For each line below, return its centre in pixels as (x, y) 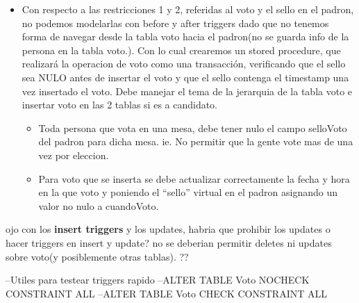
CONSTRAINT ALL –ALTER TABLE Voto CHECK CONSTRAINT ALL (166, 293)
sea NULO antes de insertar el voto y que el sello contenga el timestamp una (185, 77)
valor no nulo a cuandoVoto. (99, 205)
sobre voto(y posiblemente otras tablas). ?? (97, 256)
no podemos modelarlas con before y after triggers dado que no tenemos (175, 23)
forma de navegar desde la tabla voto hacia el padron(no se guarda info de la (185, 36)
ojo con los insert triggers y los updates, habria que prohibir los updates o (168, 229)
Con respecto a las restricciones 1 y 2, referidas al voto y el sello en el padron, (188, 9)
